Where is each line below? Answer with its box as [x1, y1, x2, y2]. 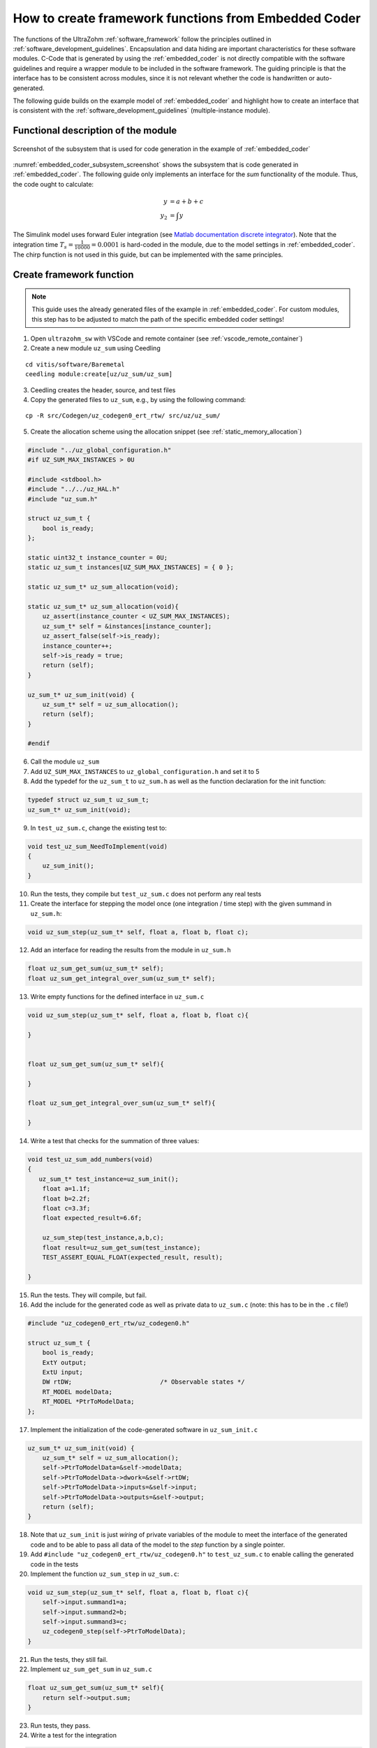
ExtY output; [42, 1359, 87, 1366]
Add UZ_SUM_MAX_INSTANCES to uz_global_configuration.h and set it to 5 [30, 767, 260, 775]
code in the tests [30, 1560, 79, 1568]
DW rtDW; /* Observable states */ [42, 1378, 245, 1386]
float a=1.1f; [42, 1185, 91, 1193]
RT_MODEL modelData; [42, 1388, 113, 1396]
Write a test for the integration [30, 1731, 117, 1740]
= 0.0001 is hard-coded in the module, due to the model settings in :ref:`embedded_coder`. [91, 240, 355, 248]
